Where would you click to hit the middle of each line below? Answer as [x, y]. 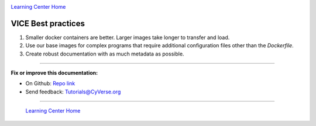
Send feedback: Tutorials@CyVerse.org [73, 92]
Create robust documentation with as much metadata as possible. [105, 54]
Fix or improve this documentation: [54, 73]
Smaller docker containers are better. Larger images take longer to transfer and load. [128, 37]
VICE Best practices [48, 23]
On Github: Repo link [50, 83]
